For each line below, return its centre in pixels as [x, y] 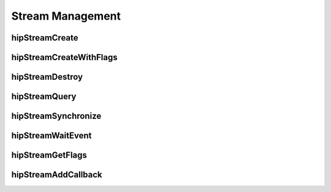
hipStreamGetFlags [49, 156]
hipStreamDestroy [47, 77]
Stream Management [66, 16]
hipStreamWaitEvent [51, 136]
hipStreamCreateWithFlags [64, 57]
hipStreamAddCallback [57, 175]
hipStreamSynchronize [56, 116]
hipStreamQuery [44, 97]
